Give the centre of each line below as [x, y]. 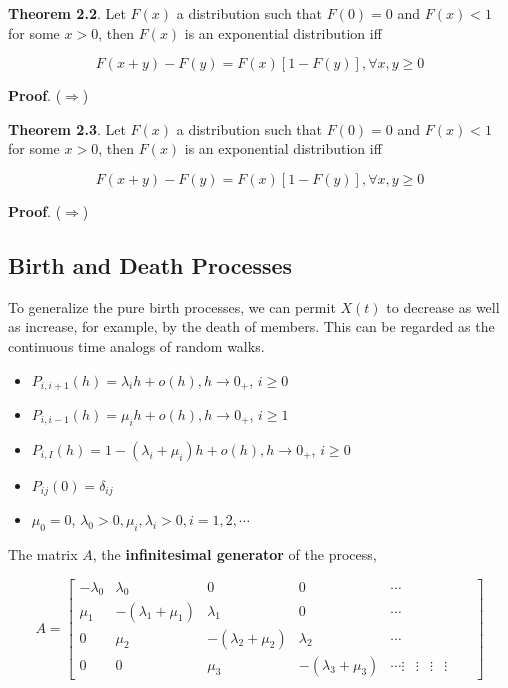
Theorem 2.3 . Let [67, 128]
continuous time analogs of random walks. [136, 345]
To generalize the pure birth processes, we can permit [172, 306]
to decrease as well [443, 306]
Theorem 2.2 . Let [67, 13]
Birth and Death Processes [150, 264]
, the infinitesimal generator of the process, [234, 554]
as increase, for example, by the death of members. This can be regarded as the [251, 326]
